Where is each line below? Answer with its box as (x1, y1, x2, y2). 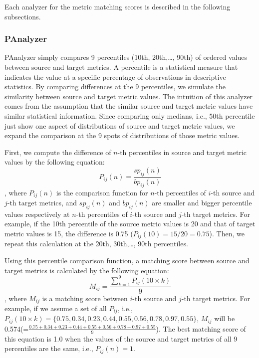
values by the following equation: (4, 157, 105, 167)
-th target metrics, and (7, 197, 77, 208)
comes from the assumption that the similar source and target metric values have (4, 101, 253, 111)
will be (214, 313, 235, 324)
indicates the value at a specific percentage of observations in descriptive (4, 71, 226, 82)
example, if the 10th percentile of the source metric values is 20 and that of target (4, 218, 256, 229)
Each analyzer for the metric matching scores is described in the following (4, 1, 231, 11)
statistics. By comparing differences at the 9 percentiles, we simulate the (4, 81, 226, 92)
